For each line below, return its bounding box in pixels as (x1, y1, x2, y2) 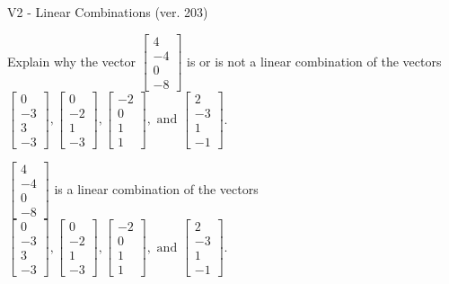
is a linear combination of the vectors (54, 179, 259, 198)
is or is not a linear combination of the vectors (187, 51, 442, 70)
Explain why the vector (7, 51, 136, 70)
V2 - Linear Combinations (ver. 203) (7, 3, 208, 21)
